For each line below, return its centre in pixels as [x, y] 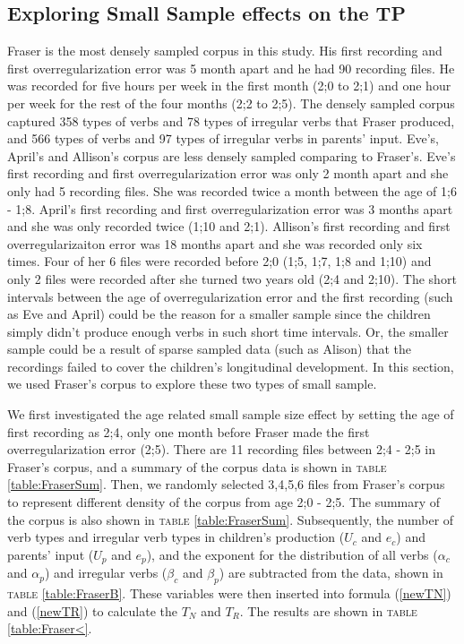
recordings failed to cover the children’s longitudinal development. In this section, [231, 366]
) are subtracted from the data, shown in [331, 573]
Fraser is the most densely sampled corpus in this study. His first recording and [225, 51]
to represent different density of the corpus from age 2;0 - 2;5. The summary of [224, 502]
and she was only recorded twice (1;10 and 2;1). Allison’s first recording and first [229, 226]
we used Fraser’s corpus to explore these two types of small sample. [192, 384]
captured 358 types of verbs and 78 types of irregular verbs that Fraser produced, [231, 120]
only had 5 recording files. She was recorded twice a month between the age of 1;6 [232, 190]
